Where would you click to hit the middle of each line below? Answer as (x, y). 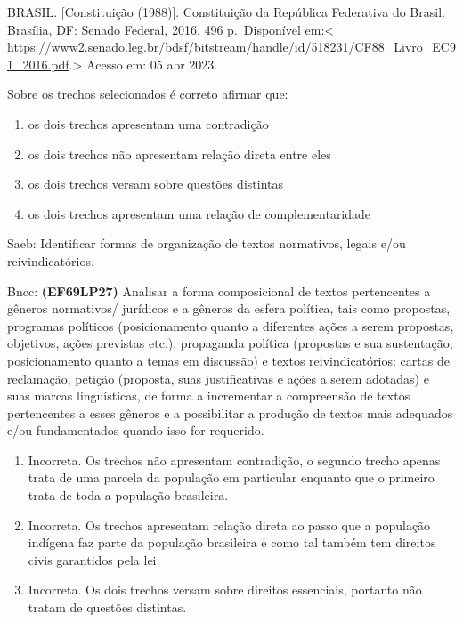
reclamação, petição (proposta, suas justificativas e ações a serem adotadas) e (218, 378)
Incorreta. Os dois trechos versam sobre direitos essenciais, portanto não (225, 590)
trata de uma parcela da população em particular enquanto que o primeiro (231, 477)
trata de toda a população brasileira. (128, 495)
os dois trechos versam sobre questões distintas (155, 184)
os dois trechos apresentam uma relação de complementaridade (199, 213)
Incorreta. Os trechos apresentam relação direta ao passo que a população (229, 525)
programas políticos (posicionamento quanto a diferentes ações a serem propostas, (231, 325)
